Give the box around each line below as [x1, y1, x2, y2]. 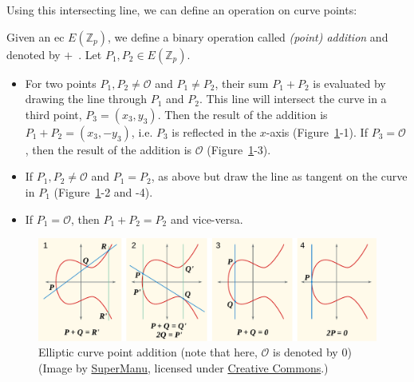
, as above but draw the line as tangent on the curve [151, 168, 408, 185]
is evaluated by [313, 74, 386, 91]
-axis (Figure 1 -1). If [266, 123, 368, 140]
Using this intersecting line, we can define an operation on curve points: [6, 2, 357, 18]
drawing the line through [25, 90, 147, 107]
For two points [25, 74, 97, 91]
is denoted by [273, 344, 338, 360]
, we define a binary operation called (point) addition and [107, 28, 388, 45]
